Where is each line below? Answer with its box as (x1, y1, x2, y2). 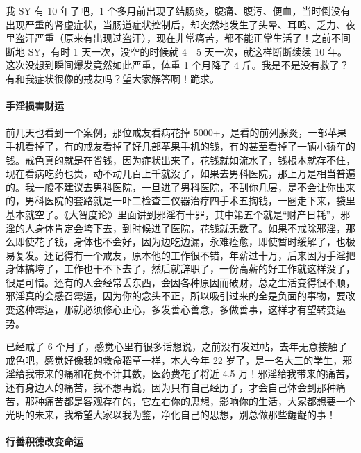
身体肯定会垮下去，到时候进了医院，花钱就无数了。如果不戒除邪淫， (34, 220, 346, 235)
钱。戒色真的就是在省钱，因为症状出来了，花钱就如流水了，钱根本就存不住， (6, 152, 355, 167)
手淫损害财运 (6, 99, 64, 113)
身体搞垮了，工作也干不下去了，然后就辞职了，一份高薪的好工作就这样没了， (6, 261, 355, 276)
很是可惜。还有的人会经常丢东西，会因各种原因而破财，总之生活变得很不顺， (6, 274, 355, 289)
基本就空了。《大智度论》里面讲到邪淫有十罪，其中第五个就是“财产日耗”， (6, 206, 341, 221)
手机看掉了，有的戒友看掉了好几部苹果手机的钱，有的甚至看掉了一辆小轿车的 (6, 138, 355, 153)
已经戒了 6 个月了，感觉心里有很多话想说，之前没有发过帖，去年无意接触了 (6, 339, 348, 354)
